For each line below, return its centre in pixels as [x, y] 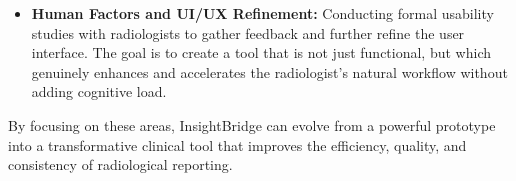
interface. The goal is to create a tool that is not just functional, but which [261, 52]
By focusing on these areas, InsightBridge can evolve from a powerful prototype [252, 124]
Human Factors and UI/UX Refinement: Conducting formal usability [262, 13]
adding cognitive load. [99, 91]
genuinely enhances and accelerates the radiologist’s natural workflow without [269, 71]
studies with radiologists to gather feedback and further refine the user [248, 32]
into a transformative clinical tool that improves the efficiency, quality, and [237, 144]
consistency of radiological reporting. [120, 164]
